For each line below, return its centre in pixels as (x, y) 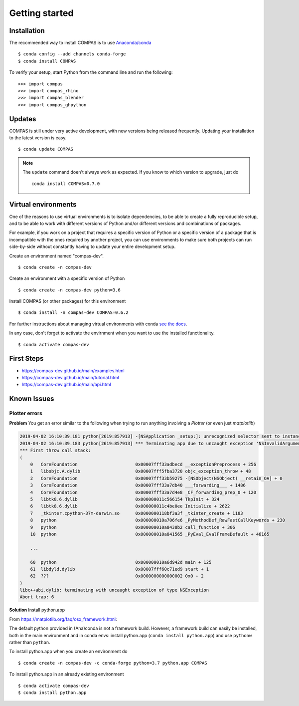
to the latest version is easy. (38, 138)
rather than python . (30, 642)
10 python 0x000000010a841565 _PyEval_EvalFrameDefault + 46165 (150, 534)
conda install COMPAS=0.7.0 (66, 184)
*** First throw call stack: (55, 451)
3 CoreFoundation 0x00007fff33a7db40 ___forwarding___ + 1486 (138, 485)
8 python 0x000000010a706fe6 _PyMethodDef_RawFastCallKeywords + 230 (157, 520)
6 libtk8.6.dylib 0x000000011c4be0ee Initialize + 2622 (130, 506)
